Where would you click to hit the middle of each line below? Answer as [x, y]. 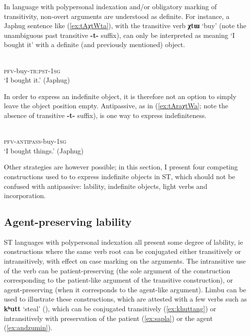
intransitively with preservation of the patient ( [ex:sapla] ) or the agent [109, 318]
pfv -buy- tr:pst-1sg [32, 70]
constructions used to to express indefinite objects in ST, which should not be [120, 176]
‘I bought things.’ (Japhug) [44, 150]
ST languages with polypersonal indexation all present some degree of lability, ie [124, 242]
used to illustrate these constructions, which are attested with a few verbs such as [125, 299]
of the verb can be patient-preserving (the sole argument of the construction [117, 270]
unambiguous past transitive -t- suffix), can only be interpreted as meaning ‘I [119, 35]
